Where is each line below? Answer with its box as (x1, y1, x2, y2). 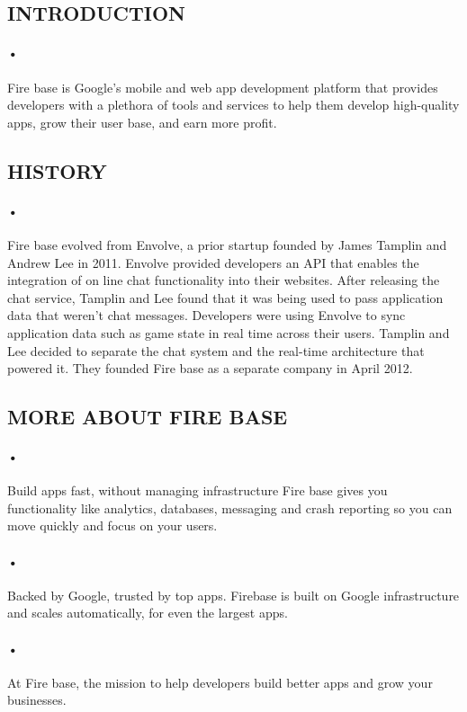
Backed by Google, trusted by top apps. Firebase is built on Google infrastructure (7, 585, 460, 604)
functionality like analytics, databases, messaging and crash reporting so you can (7, 498, 453, 517)
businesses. (7, 690, 67, 709)
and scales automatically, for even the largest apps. (7, 603, 288, 622)
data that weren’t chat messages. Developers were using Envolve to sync (7, 306, 406, 325)
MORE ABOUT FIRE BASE (7, 403, 288, 431)
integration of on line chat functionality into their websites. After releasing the (7, 271, 440, 289)
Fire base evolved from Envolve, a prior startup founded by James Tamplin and (7, 235, 447, 254)
